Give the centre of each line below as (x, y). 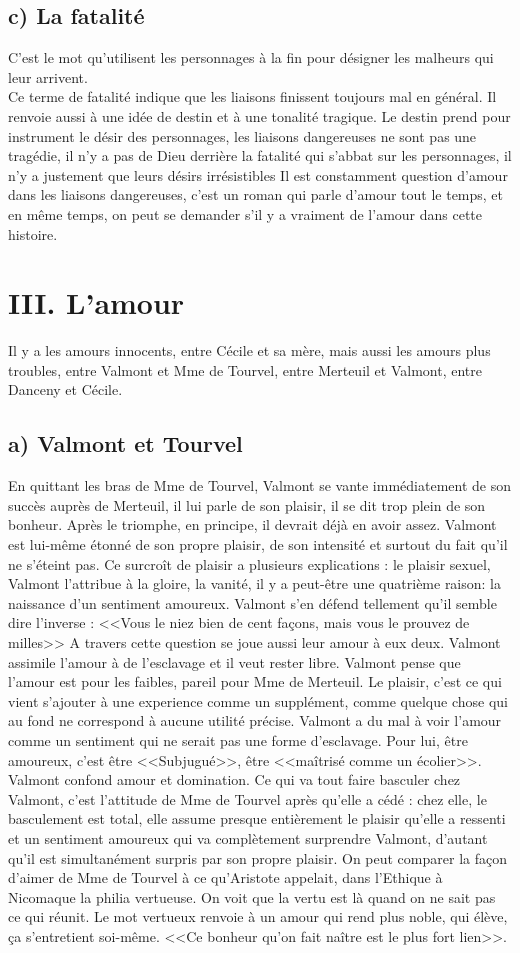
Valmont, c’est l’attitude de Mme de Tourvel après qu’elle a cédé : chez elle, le (247, 798)
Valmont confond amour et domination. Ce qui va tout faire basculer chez (234, 779)
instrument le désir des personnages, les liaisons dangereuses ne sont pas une (242, 135)
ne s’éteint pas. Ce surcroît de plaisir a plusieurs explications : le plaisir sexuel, (249, 563)
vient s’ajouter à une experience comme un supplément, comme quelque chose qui (258, 700)
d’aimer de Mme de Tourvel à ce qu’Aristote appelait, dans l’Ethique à (225, 877)
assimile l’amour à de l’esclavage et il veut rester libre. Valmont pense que (234, 661)
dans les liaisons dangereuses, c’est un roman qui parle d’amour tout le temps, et (256, 194)
